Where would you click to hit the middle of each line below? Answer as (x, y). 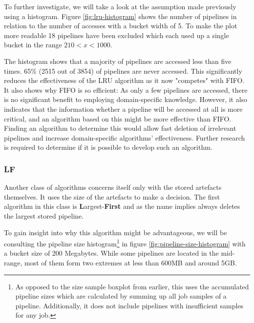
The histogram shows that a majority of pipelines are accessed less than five (118, 61)
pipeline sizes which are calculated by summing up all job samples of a (121, 296)
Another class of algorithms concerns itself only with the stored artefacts (113, 187)
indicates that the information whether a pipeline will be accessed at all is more (123, 109)
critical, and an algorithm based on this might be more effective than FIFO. (118, 118)
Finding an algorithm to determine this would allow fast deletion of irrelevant (120, 128)
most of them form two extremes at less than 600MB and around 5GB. (131, 262)
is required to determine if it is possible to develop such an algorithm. (108, 147)
